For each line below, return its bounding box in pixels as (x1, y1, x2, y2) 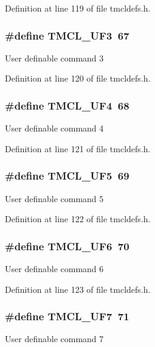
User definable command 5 (5, 192, 104, 205)
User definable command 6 (5, 262, 104, 275)
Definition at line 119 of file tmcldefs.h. (5, 2, 151, 14)
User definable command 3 (5, 51, 104, 64)
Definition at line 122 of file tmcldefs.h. (5, 212, 151, 225)
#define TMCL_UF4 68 (5, 97, 129, 113)
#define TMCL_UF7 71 (5, 309, 129, 324)
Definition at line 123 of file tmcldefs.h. (5, 282, 151, 295)
